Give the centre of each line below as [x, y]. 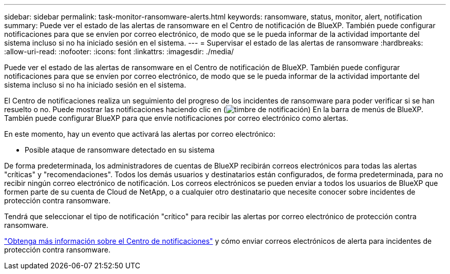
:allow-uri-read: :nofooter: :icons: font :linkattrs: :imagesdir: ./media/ [119, 51]
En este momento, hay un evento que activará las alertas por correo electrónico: [140, 134]
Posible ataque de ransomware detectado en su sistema [120, 150]
